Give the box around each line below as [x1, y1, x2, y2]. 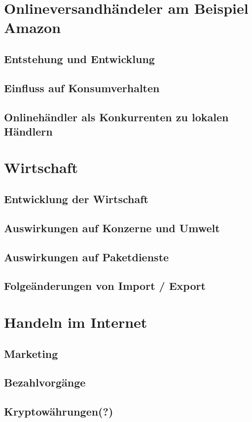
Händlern [4, 123, 53, 139]
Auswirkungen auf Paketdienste [4, 249, 169, 264]
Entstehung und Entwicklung [4, 51, 155, 66]
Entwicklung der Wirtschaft [4, 191, 148, 207]
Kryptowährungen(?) [4, 404, 113, 419]
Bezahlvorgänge [4, 375, 86, 390]
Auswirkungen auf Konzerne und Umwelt [4, 220, 220, 235]
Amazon [4, 17, 61, 37]
